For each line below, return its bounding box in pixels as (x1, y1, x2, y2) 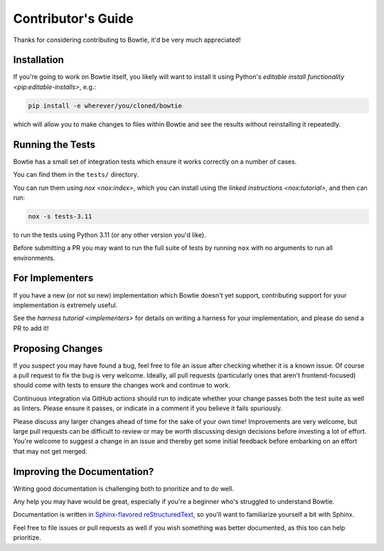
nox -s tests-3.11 (28, 212, 92, 220)
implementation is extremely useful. (13, 301, 118, 309)
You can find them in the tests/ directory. (13, 171, 139, 179)
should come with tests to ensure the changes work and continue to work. (13, 381, 231, 390)
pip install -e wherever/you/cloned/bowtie (28, 102, 183, 109)
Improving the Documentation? (13, 466, 154, 478)
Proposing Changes (13, 342, 103, 355)
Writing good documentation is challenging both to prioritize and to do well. (13, 484, 234, 493)
